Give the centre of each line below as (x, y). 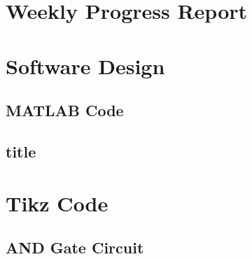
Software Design (85, 65)
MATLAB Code (65, 110)
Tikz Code (57, 203)
